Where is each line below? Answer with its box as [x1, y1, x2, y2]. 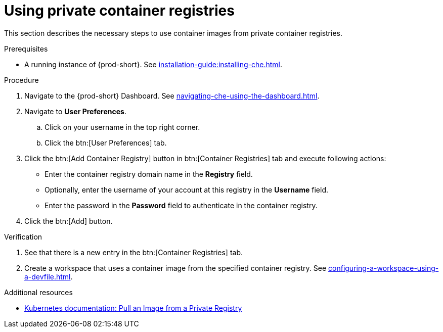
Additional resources [4, 288, 73, 297]
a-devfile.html [24, 272, 71, 281]
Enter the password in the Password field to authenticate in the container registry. [45, 201, 318, 210]
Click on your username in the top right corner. [45, 122, 200, 131]
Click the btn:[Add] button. [24, 216, 113, 225]
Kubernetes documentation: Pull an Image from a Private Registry [24, 303, 242, 312]
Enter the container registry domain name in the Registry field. [45, 169, 253, 178]
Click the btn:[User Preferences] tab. [45, 138, 167, 147]
